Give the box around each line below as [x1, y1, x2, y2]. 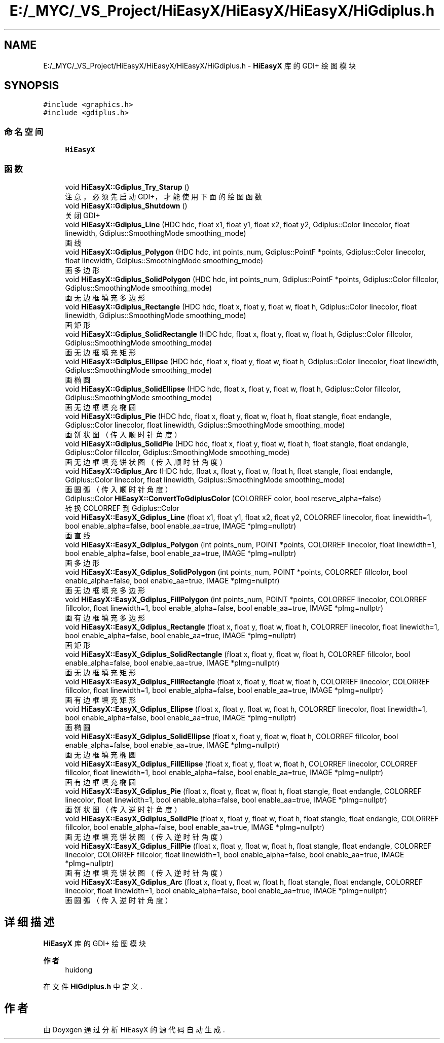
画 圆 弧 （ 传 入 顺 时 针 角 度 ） [65, 484, 172, 494]
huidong [65, 965, 93, 974]
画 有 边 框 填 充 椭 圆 [65, 777, 136, 786]
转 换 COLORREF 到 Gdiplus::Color [65, 503, 179, 512]
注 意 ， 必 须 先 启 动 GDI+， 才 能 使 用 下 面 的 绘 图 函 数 [65, 192, 262, 201]
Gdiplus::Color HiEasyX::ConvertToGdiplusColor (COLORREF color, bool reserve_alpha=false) [65, 494, 382, 503]
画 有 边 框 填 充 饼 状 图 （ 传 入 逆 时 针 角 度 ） [65, 868, 227, 877]
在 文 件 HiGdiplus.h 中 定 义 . [43, 982, 142, 991]
